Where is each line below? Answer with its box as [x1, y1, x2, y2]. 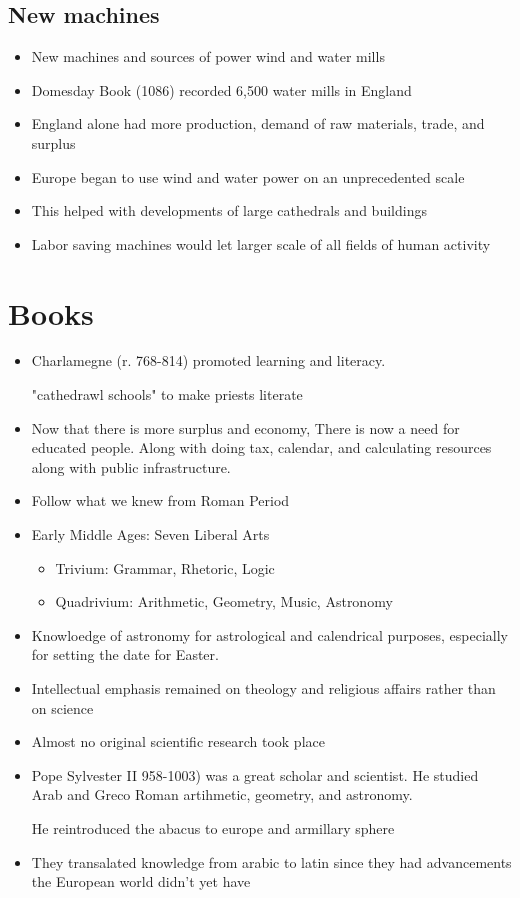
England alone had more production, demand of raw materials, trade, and [31, 113, 485, 134]
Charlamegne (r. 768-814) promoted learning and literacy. [31, 350, 386, 371]
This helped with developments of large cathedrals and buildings [31, 200, 427, 221]
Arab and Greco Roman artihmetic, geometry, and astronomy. [31, 784, 413, 805]
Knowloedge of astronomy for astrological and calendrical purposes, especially [31, 624, 509, 645]
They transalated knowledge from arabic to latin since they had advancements [31, 851, 512, 872]
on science [31, 697, 94, 718]
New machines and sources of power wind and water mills [31, 46, 385, 67]
